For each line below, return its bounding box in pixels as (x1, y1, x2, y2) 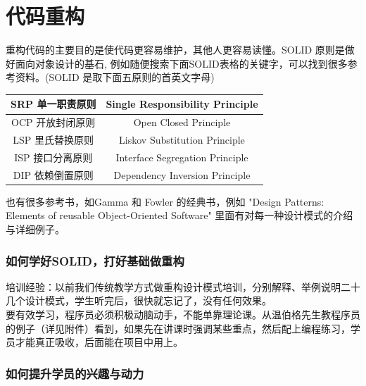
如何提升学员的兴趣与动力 (6, 364, 144, 382)
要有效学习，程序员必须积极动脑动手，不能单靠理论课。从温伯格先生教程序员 (6, 307, 360, 322)
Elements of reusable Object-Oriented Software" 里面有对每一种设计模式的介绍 (6, 208, 353, 223)
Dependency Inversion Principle (113, 167, 251, 182)
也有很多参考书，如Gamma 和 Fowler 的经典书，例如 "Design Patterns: (6, 194, 324, 208)
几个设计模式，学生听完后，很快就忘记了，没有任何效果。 (6, 293, 272, 308)
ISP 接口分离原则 (14, 149, 93, 164)
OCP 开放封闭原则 (11, 115, 96, 130)
